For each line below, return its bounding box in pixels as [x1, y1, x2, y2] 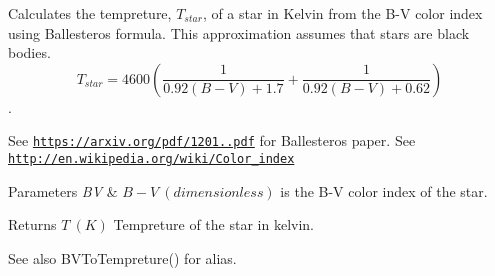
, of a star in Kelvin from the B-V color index [202, 3, 483, 23]
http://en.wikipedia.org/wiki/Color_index [8, 152, 295, 167]
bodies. [8, 42, 51, 63]
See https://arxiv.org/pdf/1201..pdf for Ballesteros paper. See [8, 130, 416, 151]
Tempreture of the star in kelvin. [113, 214, 315, 235]
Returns [8, 214, 57, 235]
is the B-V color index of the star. [280, 180, 488, 201]
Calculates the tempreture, [8, 3, 172, 23]
